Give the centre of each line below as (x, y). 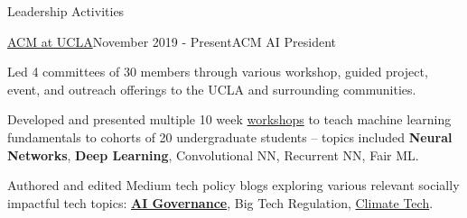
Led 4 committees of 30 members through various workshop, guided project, (218, 72)
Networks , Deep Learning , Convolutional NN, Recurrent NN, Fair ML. (213, 154)
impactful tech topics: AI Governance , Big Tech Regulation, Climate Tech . (220, 202)
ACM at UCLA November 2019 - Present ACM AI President (172, 41)
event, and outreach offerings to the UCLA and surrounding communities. (212, 89)
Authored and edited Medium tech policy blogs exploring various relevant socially (233, 185)
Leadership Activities (66, 11)
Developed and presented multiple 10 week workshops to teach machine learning (229, 119)
